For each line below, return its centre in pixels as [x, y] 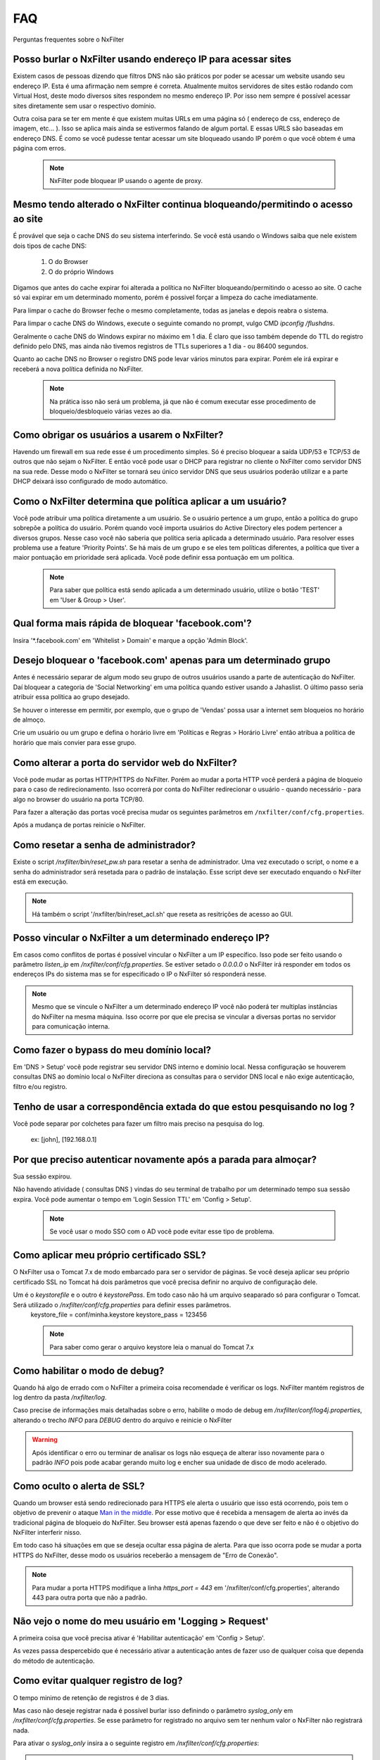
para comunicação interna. [71, 1026]
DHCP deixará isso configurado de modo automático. [90, 482]
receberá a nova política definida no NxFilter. [78, 369]
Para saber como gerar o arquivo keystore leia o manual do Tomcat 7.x [152, 1347]
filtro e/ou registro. [40, 1086]
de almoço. [29, 720]
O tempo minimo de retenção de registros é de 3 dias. [91, 1697]
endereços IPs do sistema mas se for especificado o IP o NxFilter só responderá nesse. [140, 974]
